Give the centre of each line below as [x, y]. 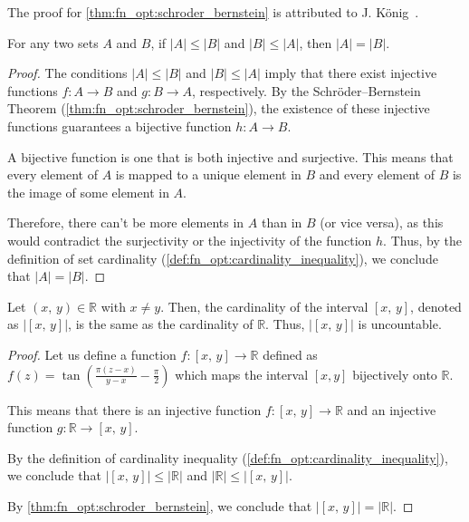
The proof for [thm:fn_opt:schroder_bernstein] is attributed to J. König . [213, 12]
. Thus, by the [422, 240]
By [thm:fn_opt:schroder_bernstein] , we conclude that [160, 505]
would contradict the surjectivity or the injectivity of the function [190, 240]
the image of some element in [88, 192]
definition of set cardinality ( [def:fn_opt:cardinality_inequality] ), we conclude [223, 258]
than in [282, 222]
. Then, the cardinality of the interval [264, 306]
